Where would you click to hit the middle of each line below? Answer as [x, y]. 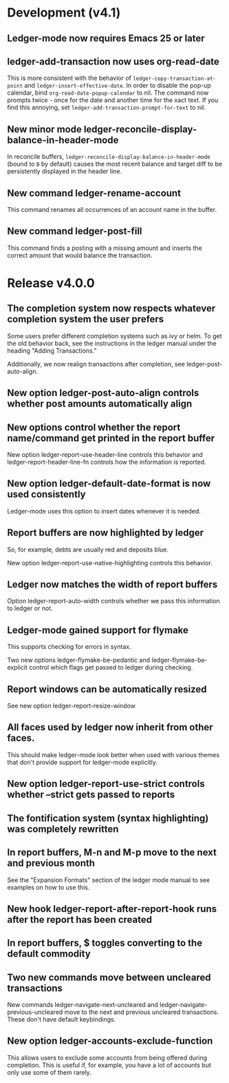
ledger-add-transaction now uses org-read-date [113, 61]
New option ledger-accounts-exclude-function [110, 1041]
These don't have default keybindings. [62, 1019]
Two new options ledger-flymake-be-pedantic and [79, 660]
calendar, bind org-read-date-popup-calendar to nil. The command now [108, 93]
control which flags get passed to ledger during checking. [111, 667]
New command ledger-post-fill [75, 232]
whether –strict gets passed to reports [91, 795]
